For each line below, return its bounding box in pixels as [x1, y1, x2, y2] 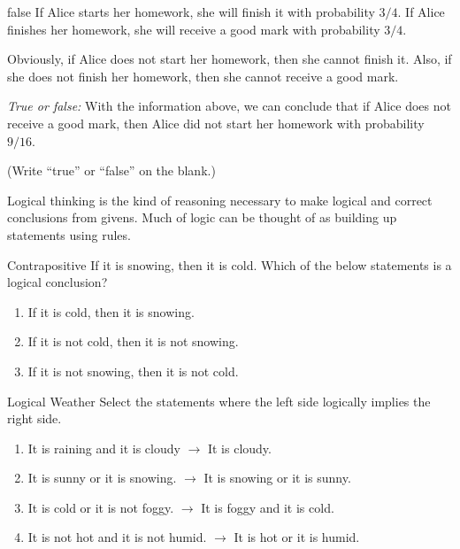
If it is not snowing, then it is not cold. [27, 361, 239, 380]
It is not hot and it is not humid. [27, 528, 207, 546]
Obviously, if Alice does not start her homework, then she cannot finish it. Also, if [7, 50, 452, 68]
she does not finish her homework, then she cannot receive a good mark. [7, 66, 399, 85]
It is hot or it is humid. [234, 528, 360, 546]
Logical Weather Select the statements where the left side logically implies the [7, 391, 431, 410]
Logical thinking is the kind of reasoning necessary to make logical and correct [7, 190, 433, 209]
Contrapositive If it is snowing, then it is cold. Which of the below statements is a [7, 255, 452, 274]
